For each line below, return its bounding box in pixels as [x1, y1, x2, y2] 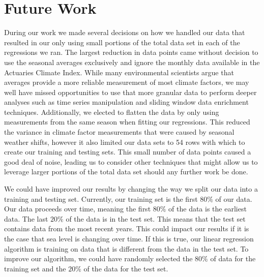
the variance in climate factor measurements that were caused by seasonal [4, 127, 234, 137]
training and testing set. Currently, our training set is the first [4, 193, 198, 204]
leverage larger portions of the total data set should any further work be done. [4, 166, 248, 177]
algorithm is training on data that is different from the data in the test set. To [4, 243, 249, 254]
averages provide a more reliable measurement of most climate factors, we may [4, 77, 249, 87]
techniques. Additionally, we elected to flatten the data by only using [4, 106, 219, 117]
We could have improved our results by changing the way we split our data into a [4, 183, 258, 194]
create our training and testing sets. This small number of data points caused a [4, 146, 251, 157]
